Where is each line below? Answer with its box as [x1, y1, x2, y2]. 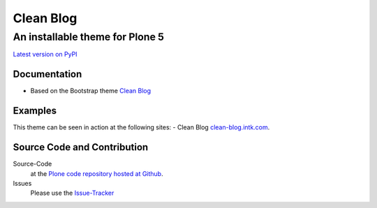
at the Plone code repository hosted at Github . [30, 169, 163, 177]
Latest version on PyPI [13, 50, 77, 58]
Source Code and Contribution [13, 141, 149, 153]
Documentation [13, 68, 82, 80]
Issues [13, 179, 32, 187]
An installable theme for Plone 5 [13, 31, 164, 43]
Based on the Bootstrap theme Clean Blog [30, 87, 151, 95]
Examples [13, 105, 57, 117]
